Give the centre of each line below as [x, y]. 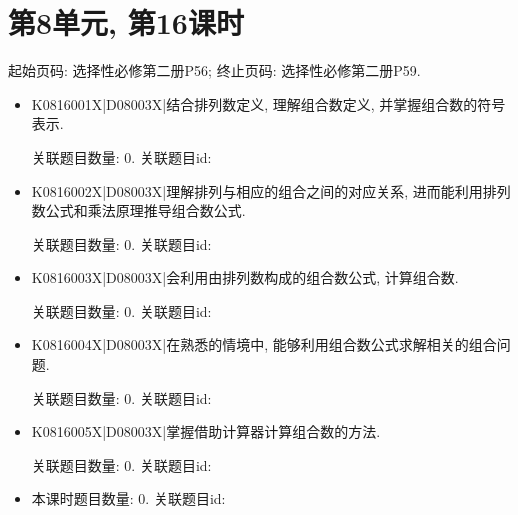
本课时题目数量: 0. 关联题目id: [128, 498]
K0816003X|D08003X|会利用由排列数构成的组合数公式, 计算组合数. [245, 277]
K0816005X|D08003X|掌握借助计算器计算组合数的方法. [206, 431]
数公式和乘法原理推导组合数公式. [138, 210]
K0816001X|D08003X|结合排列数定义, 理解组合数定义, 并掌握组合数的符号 [268, 103]
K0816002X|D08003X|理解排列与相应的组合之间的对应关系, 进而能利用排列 [271, 190]
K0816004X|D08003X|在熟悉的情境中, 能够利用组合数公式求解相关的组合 [264, 344]
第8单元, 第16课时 [126, 22]
